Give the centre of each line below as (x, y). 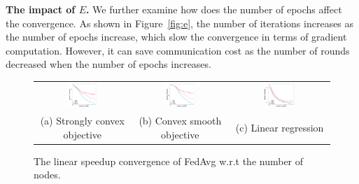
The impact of (41, 9)
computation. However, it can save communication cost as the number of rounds (178, 50)
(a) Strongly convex (82, 121)
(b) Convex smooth (180, 121)
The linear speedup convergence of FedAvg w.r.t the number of (169, 161)
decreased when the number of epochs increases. (108, 64)
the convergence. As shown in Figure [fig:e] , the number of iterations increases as (180, 23)
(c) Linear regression (280, 127)
